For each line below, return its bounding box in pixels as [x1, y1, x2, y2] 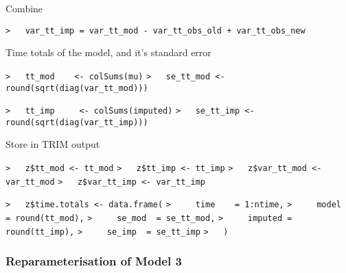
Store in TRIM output [5, 137, 100, 151]
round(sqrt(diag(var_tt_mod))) [5, 83, 148, 93]
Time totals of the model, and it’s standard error [5, 45, 211, 60]
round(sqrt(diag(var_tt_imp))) [5, 117, 148, 127]
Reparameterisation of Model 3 [5, 252, 182, 270]
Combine [5, 1, 43, 15]
